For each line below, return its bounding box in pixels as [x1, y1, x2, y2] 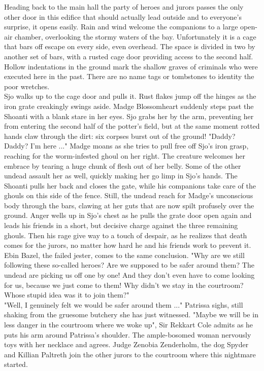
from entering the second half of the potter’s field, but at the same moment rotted [4, 121, 260, 131]
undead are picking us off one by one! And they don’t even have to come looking [4, 270, 255, 280]
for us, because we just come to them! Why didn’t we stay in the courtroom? [4, 279, 244, 290]
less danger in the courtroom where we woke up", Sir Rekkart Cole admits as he [4, 319, 253, 329]
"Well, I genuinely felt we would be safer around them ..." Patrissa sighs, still [4, 299, 243, 310]
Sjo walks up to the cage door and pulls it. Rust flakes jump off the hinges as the [4, 91, 256, 101]
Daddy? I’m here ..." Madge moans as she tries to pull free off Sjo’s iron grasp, [4, 140, 249, 151]
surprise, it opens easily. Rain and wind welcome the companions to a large [4, 21, 238, 32]
